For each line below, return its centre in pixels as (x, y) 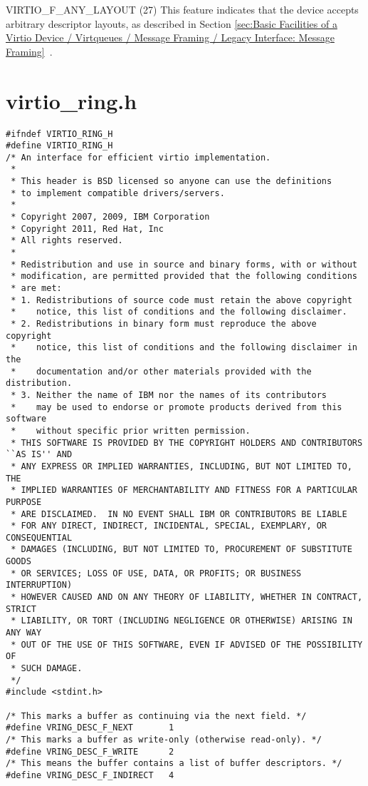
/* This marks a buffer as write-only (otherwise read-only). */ (164, 739)
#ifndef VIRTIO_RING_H (59, 134)
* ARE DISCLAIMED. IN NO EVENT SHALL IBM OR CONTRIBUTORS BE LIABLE (179, 514)
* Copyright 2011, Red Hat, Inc (87, 229)
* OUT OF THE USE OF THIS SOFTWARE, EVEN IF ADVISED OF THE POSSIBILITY (187, 644)
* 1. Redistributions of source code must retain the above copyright (182, 300)
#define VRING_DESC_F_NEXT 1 (90, 728)
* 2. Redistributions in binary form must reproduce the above (164, 324)
